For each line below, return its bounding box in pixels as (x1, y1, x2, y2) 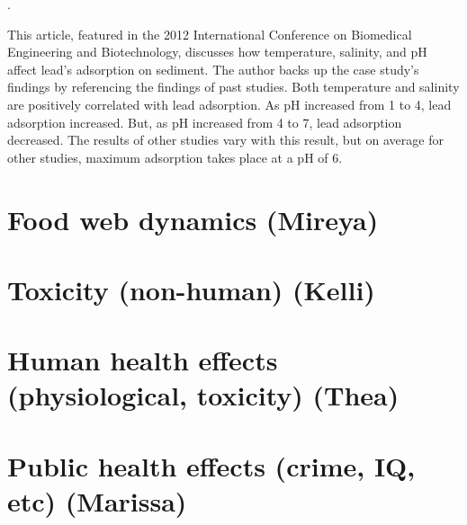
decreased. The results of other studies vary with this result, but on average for (7, 130, 444, 149)
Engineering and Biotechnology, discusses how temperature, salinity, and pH (7, 42, 427, 61)
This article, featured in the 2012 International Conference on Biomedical (7, 24, 412, 43)
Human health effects (7, 342, 278, 378)
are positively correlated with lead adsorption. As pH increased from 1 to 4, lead (7, 94, 452, 113)
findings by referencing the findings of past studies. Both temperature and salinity (7, 77, 460, 96)
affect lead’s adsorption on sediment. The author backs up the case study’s (7, 59, 419, 78)
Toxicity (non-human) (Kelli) (7, 271, 375, 307)
